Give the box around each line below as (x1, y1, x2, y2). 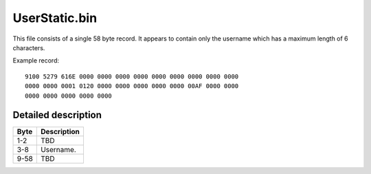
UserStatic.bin (12, 10, 98, 25)
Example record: (12, 56, 60, 65)
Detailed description (12, 109, 102, 121)
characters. (12, 43, 45, 52)
